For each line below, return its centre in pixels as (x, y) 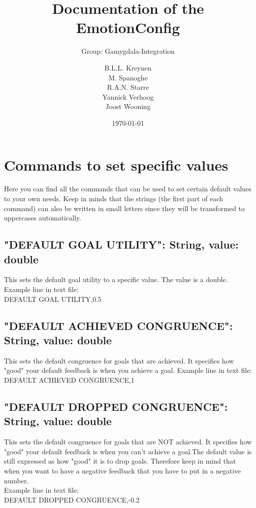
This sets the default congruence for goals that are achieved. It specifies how (119, 360)
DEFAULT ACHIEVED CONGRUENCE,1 (69, 380)
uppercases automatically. (43, 218)
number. (16, 480)
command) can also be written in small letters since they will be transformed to (124, 208)
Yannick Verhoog (128, 96)
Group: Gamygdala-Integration (128, 51)
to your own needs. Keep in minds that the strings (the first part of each (114, 198)
